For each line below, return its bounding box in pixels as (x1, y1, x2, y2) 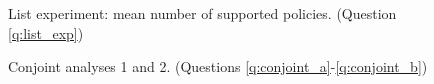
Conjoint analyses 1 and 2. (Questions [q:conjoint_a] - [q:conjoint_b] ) (8, 56, 428, 77)
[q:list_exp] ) (8, 22, 84, 43)
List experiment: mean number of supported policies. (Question (8, 3, 397, 23)
